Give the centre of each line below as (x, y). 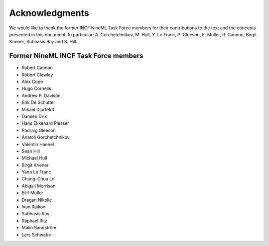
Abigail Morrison (39, 186)
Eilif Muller (32, 193)
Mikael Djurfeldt (38, 109)
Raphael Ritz (34, 221)
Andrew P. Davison (41, 95)
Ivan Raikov (34, 207)
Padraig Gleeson (39, 130)
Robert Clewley (37, 75)
